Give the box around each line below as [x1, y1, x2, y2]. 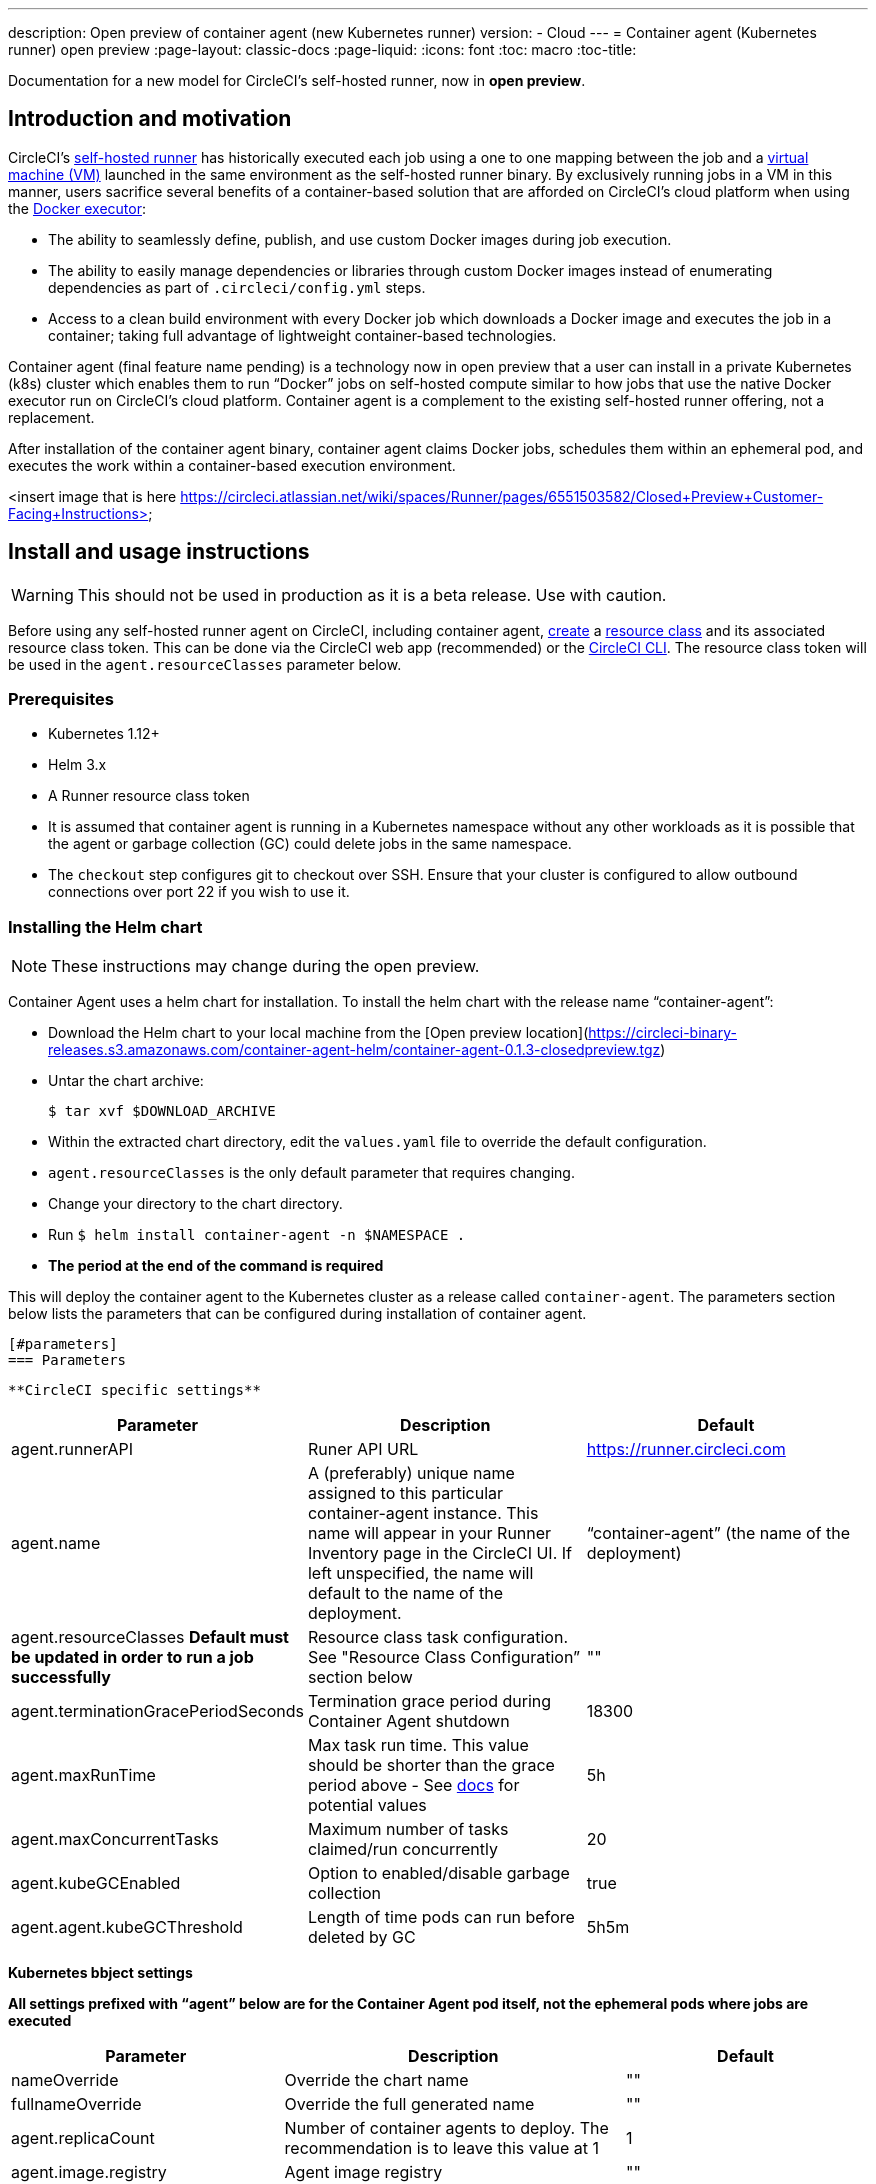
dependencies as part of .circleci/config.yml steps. [48, 278, 426, 296]
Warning [11, 584, 74, 605]
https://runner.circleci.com [586, 1439, 786, 1460]
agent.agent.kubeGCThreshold [11, 1917, 243, 1938]
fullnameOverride [11, 2094, 142, 2115]
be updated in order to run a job [11, 1647, 254, 1668]
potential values [307, 1795, 427, 1816]
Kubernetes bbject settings [8, 1964, 193, 1982]
